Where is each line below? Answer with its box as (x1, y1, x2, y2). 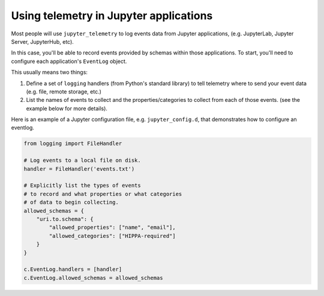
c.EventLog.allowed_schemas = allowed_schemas (23, 274, 163, 281)
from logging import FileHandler (23, 140, 122, 147)
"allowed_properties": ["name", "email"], (49, 224, 176, 231)
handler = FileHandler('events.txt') (23, 165, 135, 172)
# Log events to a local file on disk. (23, 157, 141, 164)
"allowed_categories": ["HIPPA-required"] (49, 232, 176, 239)
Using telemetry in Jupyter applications (11, 9, 213, 22)
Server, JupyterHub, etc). (11, 38, 74, 45)
